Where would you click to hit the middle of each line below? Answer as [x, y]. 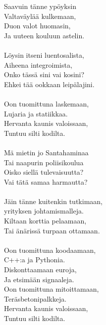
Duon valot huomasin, [37, 26]
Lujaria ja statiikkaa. [36, 113]
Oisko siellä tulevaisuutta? [44, 172]
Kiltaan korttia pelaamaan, [45, 221]
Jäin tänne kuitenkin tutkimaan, [53, 201]
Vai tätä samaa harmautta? [46, 181]
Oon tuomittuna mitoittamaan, [52, 289]
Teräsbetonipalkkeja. [35, 298]
